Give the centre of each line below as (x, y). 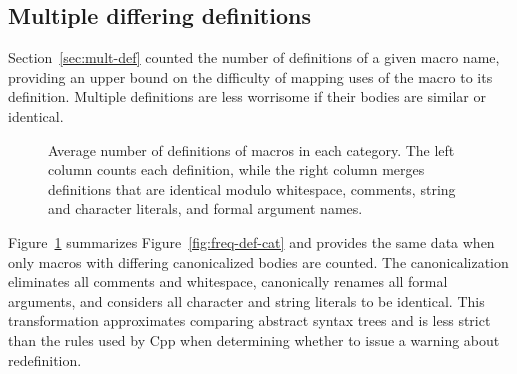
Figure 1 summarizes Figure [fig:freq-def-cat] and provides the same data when (251, 241)
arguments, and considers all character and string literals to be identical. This (246, 300)
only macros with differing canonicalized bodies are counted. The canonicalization (258, 261)
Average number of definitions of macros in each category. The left (251, 149)
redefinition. (45, 359)
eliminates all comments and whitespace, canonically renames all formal (228, 281)
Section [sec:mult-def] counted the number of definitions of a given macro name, (254, 57)
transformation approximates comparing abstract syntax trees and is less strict (249, 320)
